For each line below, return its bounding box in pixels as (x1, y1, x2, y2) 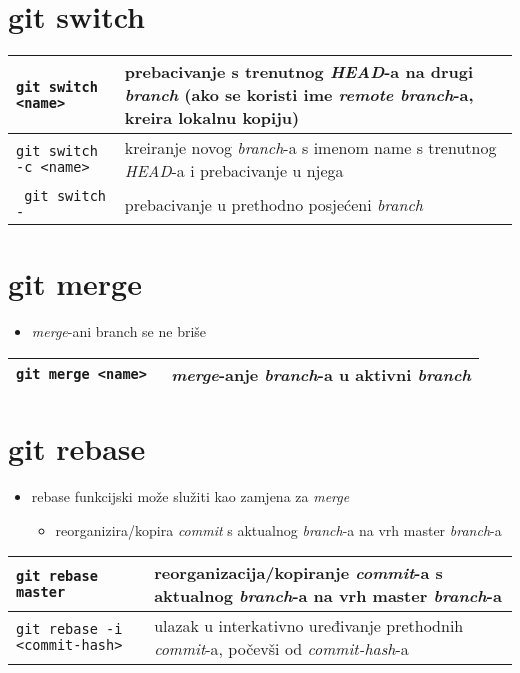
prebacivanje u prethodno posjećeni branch (124, 192, 424, 216)
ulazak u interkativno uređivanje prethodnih (154, 614, 464, 638)
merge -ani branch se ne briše (31, 321, 207, 342)
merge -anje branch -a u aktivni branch (171, 362, 471, 386)
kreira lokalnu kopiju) (124, 106, 300, 130)
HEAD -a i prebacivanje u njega (124, 159, 344, 183)
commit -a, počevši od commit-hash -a (154, 637, 409, 661)
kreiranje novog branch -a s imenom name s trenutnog (124, 136, 497, 160)
